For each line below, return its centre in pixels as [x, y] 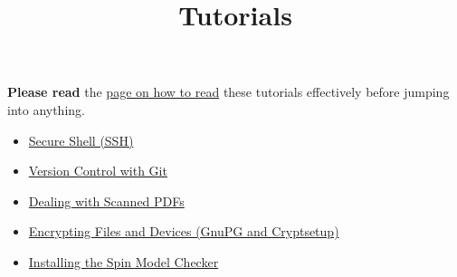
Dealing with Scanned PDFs [106, 201]
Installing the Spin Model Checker [124, 261]
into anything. [46, 109]
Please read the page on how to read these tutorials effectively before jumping [228, 92]
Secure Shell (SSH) [81, 140]
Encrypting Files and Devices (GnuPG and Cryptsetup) [184, 231]
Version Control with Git [98, 171]
